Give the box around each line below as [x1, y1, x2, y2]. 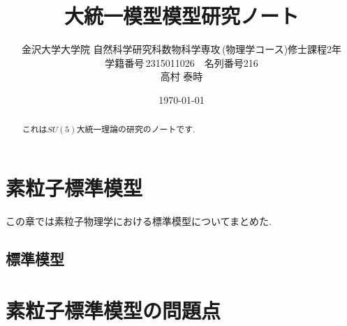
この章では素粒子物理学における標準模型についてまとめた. [6, 214, 272, 228]
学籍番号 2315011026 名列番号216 [105, 55, 258, 70]
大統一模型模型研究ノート [64, 1, 299, 30]
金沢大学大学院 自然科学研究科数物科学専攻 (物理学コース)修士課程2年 [21, 42, 342, 56]
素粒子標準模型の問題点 [6, 295, 221, 324]
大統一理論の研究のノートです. [76, 123, 195, 135]
